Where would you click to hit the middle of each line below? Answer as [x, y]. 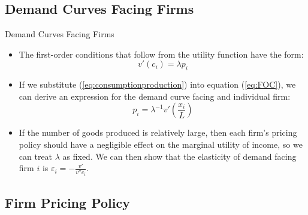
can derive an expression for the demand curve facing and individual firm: [155, 96]
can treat [36, 156]
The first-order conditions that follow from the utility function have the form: [161, 54]
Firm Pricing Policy [67, 202]
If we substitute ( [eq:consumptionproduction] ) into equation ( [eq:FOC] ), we [157, 84]
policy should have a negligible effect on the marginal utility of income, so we [161, 144]
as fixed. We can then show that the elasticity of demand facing [179, 156]
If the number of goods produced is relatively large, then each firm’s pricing [158, 132]
